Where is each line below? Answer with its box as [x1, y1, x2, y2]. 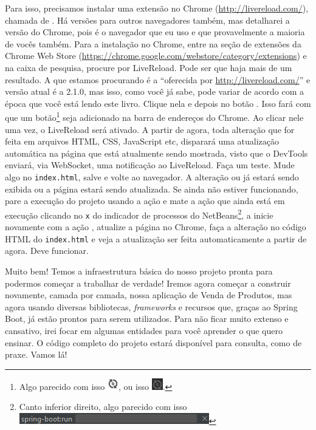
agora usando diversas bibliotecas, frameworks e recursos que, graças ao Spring [5, 300, 298, 313]
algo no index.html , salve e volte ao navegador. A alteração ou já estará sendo [5, 170, 299, 183]
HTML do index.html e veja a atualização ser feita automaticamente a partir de [5, 232, 307, 245]
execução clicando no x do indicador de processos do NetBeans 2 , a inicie [5, 206, 273, 221]
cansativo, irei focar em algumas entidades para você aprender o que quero [5, 324, 283, 336]
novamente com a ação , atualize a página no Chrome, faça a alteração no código [5, 220, 306, 233]
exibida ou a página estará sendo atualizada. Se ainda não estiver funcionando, [5, 182, 298, 195]
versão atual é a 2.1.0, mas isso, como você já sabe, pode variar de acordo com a [5, 85, 304, 98]
